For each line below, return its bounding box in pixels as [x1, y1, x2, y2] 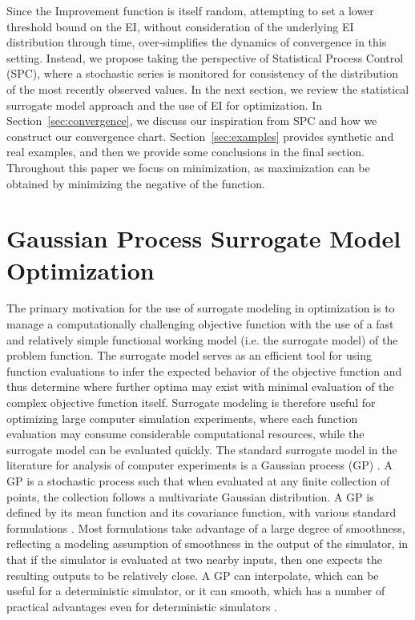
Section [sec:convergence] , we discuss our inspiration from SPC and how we [6, 112, 377, 129]
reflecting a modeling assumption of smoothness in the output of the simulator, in [6, 535, 409, 552]
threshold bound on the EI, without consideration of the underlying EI [6, 18, 354, 34]
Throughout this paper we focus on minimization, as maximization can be [6, 159, 370, 175]
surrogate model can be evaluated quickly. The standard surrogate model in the [6, 441, 397, 457]
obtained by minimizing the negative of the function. [6, 175, 265, 191]
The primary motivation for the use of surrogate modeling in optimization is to [6, 300, 395, 316]
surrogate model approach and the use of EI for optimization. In [6, 96, 323, 113]
